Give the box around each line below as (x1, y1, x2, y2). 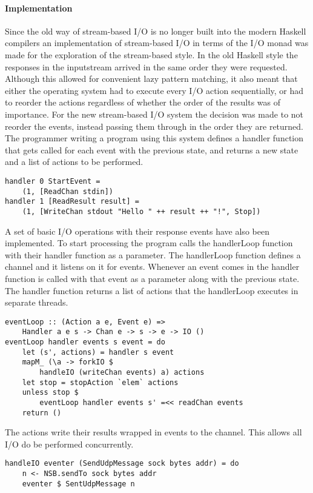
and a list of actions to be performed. (5, 155, 143, 168)
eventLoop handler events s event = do (5, 338, 165, 347)
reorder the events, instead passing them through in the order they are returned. (5, 119, 304, 132)
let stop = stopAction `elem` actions (22, 378, 179, 387)
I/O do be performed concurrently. (5, 437, 134, 450)
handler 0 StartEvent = (5, 176, 100, 186)
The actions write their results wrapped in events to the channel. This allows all (5, 426, 302, 438)
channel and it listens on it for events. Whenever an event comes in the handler (5, 260, 300, 273)
